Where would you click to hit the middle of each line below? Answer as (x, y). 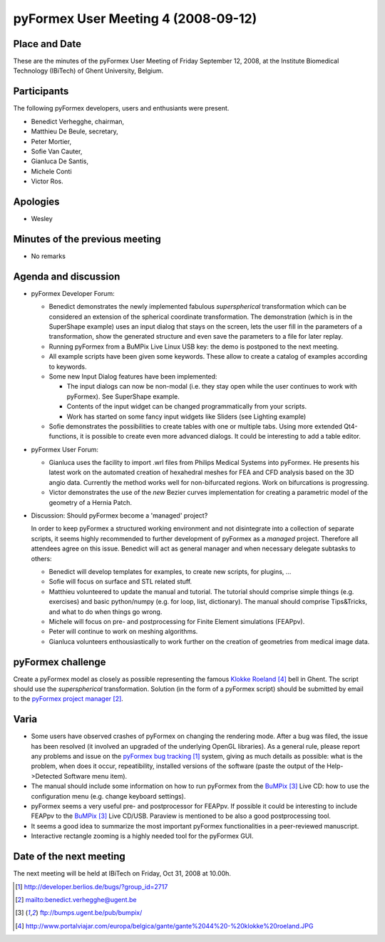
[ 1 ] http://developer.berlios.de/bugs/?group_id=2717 (92, 886)
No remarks (48, 256)
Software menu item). (96, 776)
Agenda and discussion (67, 276)
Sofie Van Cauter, (57, 151)
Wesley (42, 219)
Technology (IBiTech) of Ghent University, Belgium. (88, 71)
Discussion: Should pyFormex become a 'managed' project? (119, 516)
